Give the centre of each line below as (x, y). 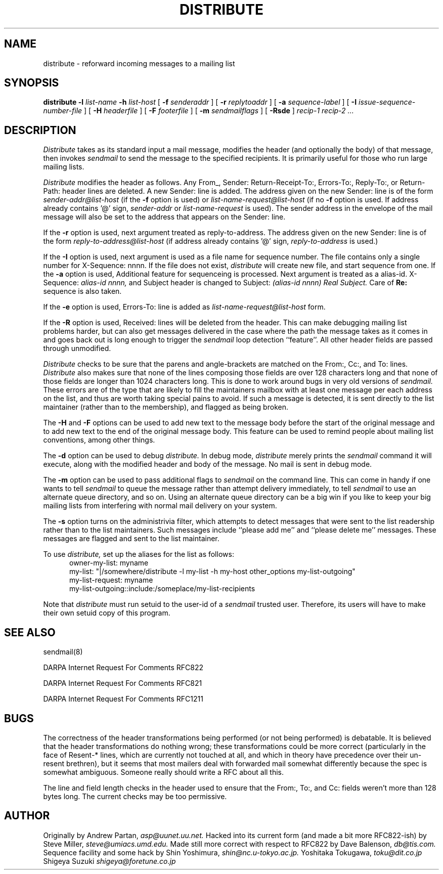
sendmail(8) (63, 652)
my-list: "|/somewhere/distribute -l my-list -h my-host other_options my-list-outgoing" (212, 572)
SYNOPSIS (32, 83)
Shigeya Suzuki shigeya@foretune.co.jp (109, 861)
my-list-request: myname (111, 580)
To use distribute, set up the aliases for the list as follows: (139, 554)
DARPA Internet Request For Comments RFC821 (123, 683)
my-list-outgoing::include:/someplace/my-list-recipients (162, 589)
